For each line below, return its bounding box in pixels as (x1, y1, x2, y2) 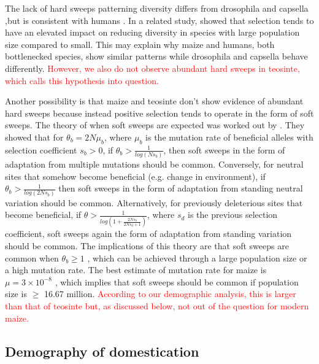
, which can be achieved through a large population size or (87, 251, 307, 264)
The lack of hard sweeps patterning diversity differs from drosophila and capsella (5, 2, 309, 14)
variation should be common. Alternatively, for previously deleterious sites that (5, 196, 303, 209)
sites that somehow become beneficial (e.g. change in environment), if (5, 169, 266, 182)
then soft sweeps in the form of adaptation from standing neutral (58, 182, 303, 195)
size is (5, 287, 27, 300)
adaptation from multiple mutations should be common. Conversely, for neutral (5, 158, 304, 171)
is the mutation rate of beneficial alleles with (145, 130, 313, 143)
